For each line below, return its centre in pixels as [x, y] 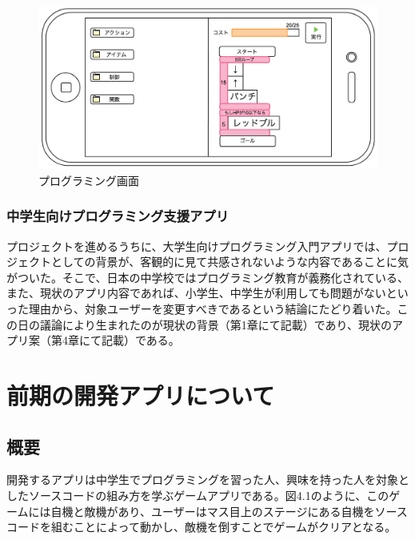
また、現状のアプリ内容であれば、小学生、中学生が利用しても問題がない [196, 293]
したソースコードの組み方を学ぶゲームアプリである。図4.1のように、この [198, 496]
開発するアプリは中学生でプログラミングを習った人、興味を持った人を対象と [208, 480]
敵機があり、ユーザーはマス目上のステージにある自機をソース [246, 511]
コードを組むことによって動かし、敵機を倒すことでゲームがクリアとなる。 [202, 527]
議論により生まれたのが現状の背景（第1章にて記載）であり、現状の [216, 324]
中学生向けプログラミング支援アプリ [118, 216]
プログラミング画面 [89, 180]
